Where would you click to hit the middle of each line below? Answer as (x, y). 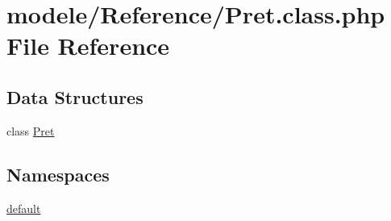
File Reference (88, 46)
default (24, 208)
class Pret (31, 130)
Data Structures (75, 96)
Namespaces (58, 174)
